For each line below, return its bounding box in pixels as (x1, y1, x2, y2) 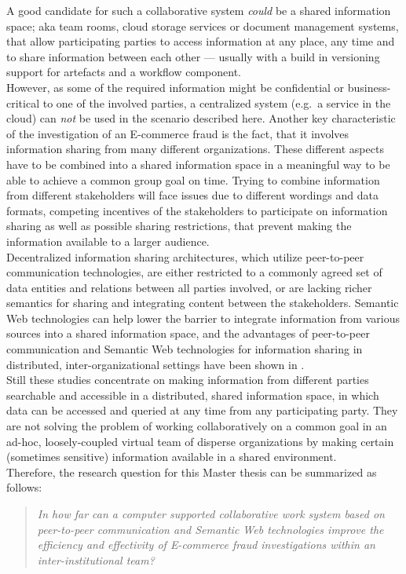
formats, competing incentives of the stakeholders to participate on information (6, 202, 388, 218)
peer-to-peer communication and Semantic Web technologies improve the (37, 521, 384, 537)
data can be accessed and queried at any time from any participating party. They (6, 402, 398, 419)
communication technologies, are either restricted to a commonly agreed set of (6, 264, 382, 280)
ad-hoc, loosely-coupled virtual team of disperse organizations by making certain (6, 433, 394, 449)
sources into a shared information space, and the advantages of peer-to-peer (6, 325, 370, 342)
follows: (6, 479, 42, 495)
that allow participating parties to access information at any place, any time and (6, 33, 395, 49)
